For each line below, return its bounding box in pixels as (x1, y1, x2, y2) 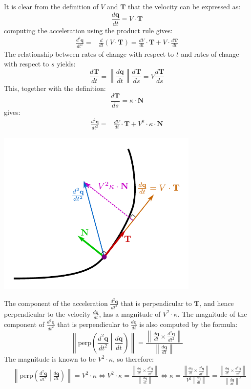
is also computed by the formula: (139, 319, 238, 329)
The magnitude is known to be (4, 354, 96, 364)
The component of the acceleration (4, 298, 108, 308)
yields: (57, 58, 76, 68)
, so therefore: (113, 354, 154, 364)
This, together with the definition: (4, 83, 106, 93)
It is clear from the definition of (4, 1, 99, 11)
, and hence (199, 298, 234, 308)
